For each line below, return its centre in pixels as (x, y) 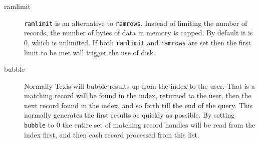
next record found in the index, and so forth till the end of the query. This (139, 105)
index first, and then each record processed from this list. (112, 134)
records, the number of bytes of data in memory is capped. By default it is (139, 33)
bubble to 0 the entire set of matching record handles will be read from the (140, 125)
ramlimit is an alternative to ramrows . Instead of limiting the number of (136, 23)
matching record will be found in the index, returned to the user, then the (138, 95)
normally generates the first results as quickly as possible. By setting (129, 115)
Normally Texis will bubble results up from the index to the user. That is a (140, 85)
